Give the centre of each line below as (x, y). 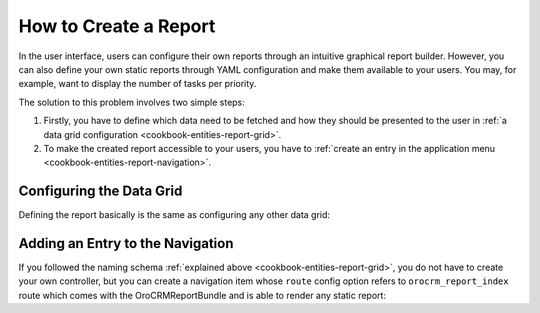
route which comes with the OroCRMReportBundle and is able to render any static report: (202, 295)
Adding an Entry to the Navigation (126, 243)
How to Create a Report (117, 26)
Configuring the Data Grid (100, 191)
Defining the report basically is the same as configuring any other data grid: (174, 215)
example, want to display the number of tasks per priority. (137, 84)
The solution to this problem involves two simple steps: (131, 102)
